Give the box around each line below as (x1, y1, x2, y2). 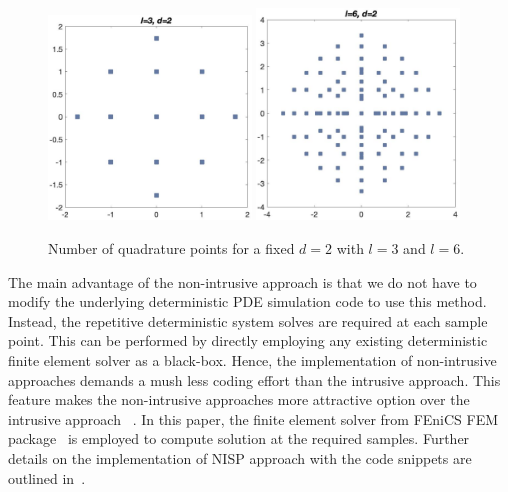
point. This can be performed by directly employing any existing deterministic (8, 330, 488, 351)
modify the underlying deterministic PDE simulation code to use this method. (8, 291, 487, 312)
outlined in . (8, 467, 86, 488)
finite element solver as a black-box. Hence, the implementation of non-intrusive (8, 349, 497, 370)
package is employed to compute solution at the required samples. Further (8, 428, 470, 449)
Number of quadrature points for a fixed (48, 238, 295, 259)
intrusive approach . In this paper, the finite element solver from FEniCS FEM (8, 408, 499, 429)
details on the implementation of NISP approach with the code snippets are (8, 447, 472, 468)
